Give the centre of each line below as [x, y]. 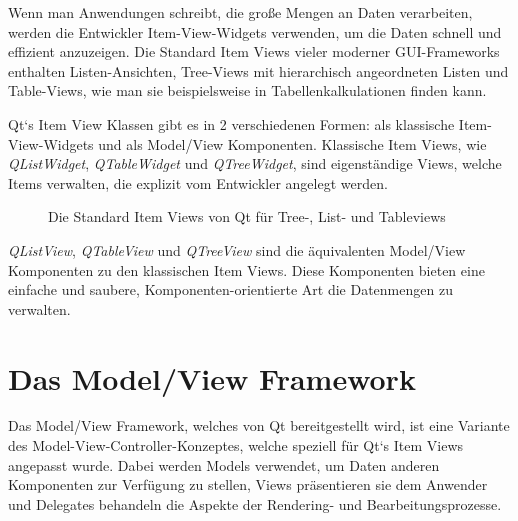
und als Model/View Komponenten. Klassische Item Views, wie [292, 143]
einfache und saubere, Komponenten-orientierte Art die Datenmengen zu [230, 289]
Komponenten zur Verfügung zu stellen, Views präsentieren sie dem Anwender [248, 484]
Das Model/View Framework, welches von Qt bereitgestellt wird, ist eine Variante [259, 425]
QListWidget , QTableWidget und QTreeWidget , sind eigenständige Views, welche [255, 163]
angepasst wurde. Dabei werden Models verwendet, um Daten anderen [224, 464]
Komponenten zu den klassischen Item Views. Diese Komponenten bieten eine [246, 269]
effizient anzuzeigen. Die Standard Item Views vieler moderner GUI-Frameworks [254, 51]
